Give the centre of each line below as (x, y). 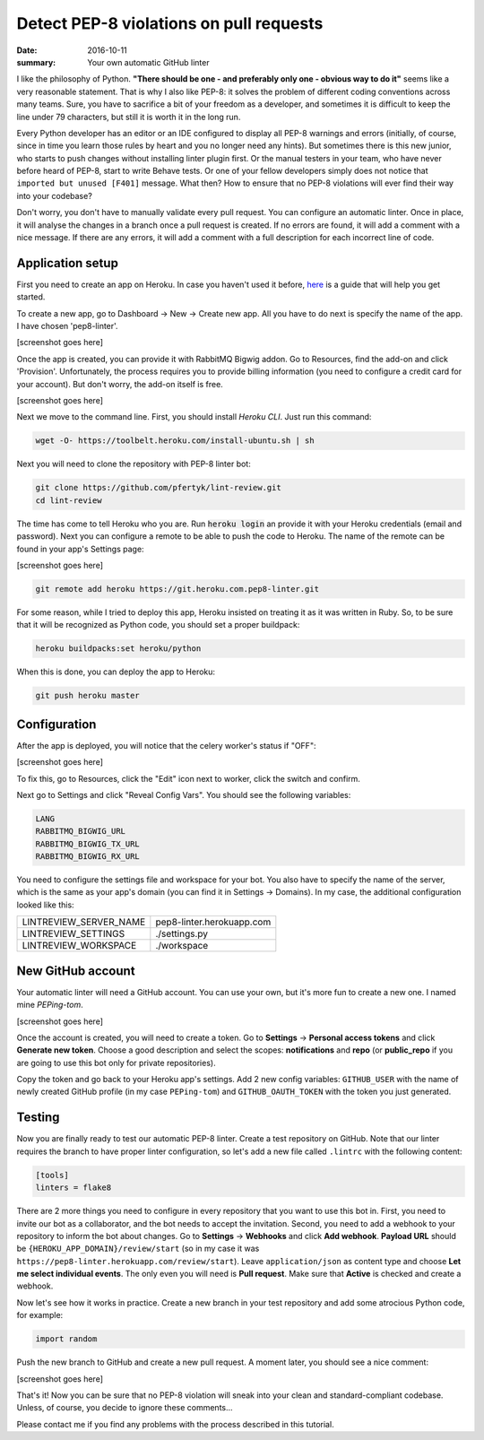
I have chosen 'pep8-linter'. (67, 326)
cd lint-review (69, 500)
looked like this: (46, 905)
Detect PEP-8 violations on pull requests (170, 23)
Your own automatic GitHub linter (148, 62)
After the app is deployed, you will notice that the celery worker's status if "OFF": (166, 745)
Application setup (67, 263)
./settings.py (182, 934)
